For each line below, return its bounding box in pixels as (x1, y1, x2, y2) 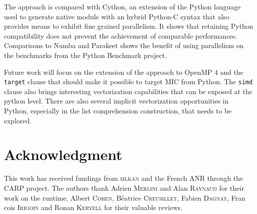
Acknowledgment (4, 144, 122, 164)
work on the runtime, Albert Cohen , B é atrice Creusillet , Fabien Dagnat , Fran (4, 192, 246, 203)
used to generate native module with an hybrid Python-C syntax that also (4, 11, 230, 21)
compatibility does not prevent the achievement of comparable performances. (4, 30, 238, 41)
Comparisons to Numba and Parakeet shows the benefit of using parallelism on (4, 40, 244, 51)
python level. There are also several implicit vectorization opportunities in (4, 96, 229, 106)
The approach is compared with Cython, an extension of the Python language (4, 1, 241, 11)
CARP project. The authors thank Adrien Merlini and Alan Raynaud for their (4, 182, 244, 193)
